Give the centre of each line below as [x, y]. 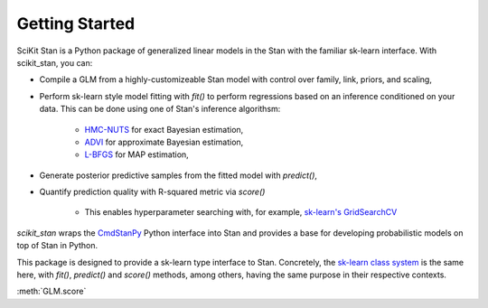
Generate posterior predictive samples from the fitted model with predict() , [178, 175]
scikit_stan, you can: [55, 62]
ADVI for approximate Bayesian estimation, [164, 142]
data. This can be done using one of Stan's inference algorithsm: [160, 109]
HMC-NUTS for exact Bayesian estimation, [164, 129]
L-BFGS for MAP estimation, [136, 154]
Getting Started [76, 23]
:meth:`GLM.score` [52, 291]
